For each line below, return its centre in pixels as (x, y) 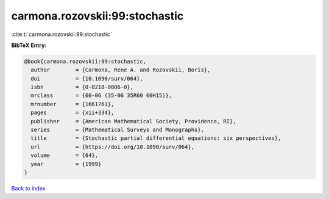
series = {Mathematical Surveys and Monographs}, (117, 130)
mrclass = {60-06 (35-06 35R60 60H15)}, (101, 96)
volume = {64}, (65, 155)
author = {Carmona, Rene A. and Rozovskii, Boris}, (121, 70)
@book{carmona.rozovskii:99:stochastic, (85, 61)
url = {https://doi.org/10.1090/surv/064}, (113, 147)
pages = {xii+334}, (73, 113)
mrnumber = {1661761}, (73, 104)
